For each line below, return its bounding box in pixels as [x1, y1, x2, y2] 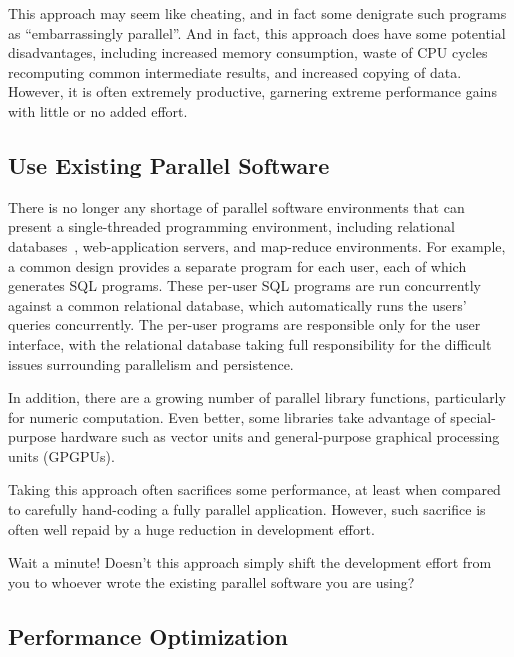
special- [450, 406, 496, 427]
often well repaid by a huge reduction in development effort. [8, 518, 375, 539]
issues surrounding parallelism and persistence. [8, 353, 294, 374]
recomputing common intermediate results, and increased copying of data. [8, 61, 462, 82]
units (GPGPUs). [8, 445, 115, 466]
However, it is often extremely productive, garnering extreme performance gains [8, 81, 497, 102]
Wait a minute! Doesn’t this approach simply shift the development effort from [8, 552, 492, 573]
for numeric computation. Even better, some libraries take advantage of [8, 406, 446, 427]
